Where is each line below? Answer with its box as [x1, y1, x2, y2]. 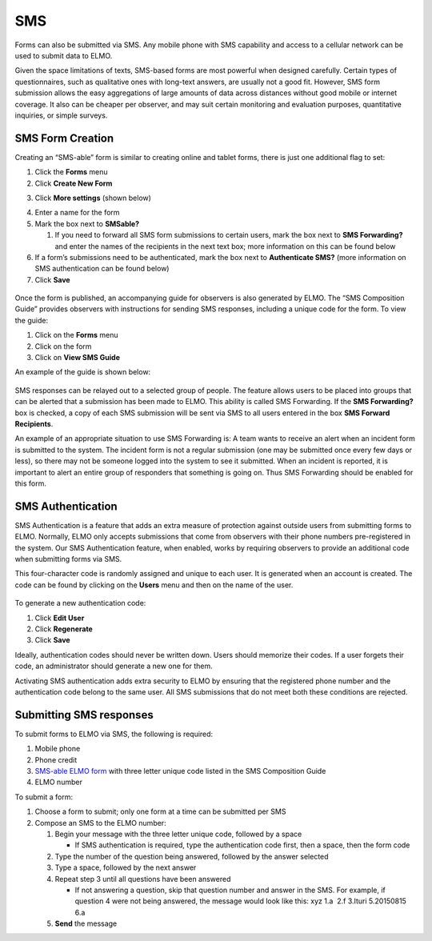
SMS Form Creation [14, 131, 114, 145]
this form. [14, 479, 47, 488]
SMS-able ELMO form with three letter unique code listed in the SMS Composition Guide [34, 767, 326, 776]
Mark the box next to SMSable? [34, 218, 140, 228]
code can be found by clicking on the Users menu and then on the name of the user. [14, 580, 294, 590]
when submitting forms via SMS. [14, 555, 122, 564]
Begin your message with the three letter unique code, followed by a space [54, 829, 302, 839]
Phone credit [34, 755, 78, 764]
